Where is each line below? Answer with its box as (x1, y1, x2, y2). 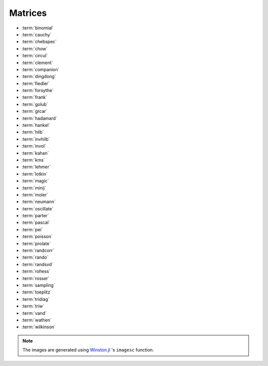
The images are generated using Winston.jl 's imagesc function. (22, 347, 154, 353)
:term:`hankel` (21, 122, 50, 128)
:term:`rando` (21, 254, 49, 261)
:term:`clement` (21, 60, 53, 66)
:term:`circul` (21, 53, 48, 59)
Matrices (9, 7, 47, 18)
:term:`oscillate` (21, 205, 54, 211)
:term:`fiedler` (21, 80, 50, 87)
